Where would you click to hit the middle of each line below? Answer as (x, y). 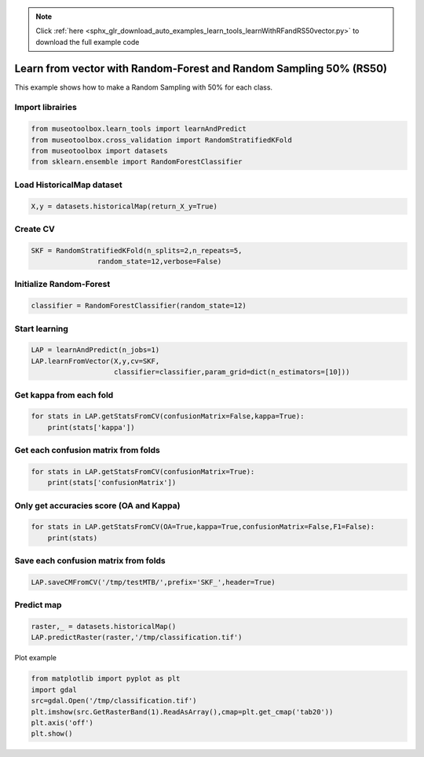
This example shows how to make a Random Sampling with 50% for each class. (144, 87)
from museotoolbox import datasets (99, 151)
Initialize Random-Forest (62, 285)
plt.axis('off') (62, 722)
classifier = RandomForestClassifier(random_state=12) (139, 306)
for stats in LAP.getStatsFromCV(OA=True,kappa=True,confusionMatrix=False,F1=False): (203, 527)
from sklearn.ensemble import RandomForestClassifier (137, 162)
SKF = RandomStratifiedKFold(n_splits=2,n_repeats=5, (137, 250)
